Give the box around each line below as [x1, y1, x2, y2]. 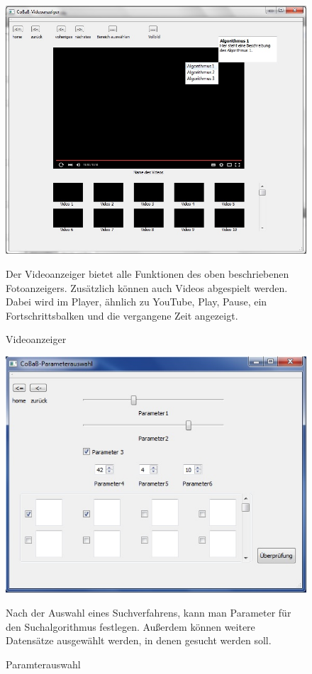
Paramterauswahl [6, 656, 81, 671]
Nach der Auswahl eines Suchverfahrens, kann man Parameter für [6, 605, 291, 620]
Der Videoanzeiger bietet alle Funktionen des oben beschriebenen [6, 266, 289, 281]
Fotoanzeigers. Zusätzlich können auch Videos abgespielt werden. [6, 280, 288, 295]
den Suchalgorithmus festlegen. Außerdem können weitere [6, 619, 255, 634]
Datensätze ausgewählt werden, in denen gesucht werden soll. [6, 633, 272, 648]
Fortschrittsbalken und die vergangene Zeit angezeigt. [6, 308, 238, 322]
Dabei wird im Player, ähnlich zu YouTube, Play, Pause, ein [6, 294, 267, 309]
